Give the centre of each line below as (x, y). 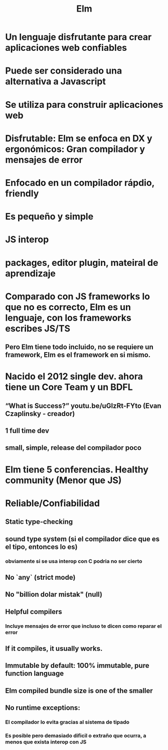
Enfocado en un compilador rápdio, (80, 183)
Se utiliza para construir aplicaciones (84, 105)
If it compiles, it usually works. (54, 649)
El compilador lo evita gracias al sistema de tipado (67, 722)
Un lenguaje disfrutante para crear (78, 37)
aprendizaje (31, 273)
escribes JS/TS (38, 328)
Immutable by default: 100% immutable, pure (77, 666)
